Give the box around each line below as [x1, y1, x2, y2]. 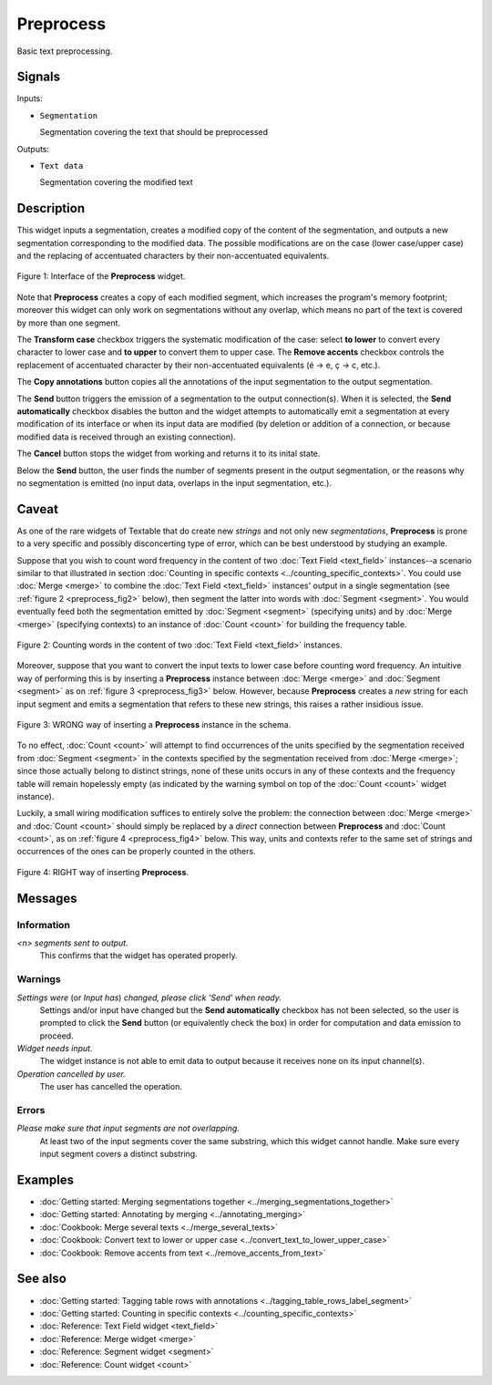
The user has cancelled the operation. [39, 1081, 182, 1092]
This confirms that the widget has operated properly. [39, 950, 239, 961]
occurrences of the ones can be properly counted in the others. [16, 846, 256, 857]
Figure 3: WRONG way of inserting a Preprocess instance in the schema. [16, 718, 292, 729]
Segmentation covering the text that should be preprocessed [39, 127, 269, 138]
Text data [39, 160, 84, 171]
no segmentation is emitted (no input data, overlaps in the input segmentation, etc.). [16, 477, 333, 488]
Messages [16, 890, 77, 906]
